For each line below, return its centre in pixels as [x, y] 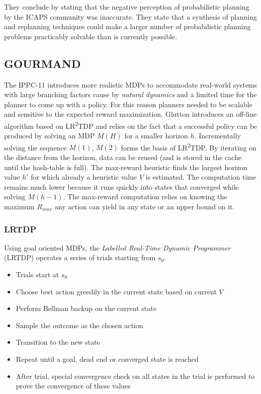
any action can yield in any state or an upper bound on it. [145, 207]
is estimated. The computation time [201, 177]
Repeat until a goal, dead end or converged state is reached [107, 359]
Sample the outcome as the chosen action [79, 325]
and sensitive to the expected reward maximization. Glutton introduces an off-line [130, 114]
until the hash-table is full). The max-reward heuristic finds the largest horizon [126, 167]
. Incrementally [217, 136]
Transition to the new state [58, 342]
